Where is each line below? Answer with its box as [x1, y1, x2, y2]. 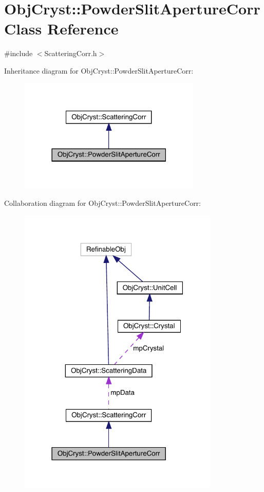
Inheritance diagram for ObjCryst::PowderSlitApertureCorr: [4, 65, 194, 76]
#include [4, 48, 33, 59]
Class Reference [4, 18, 119, 39]
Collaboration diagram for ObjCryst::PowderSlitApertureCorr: [4, 198, 201, 208]
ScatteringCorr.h [44, 48, 97, 59]
